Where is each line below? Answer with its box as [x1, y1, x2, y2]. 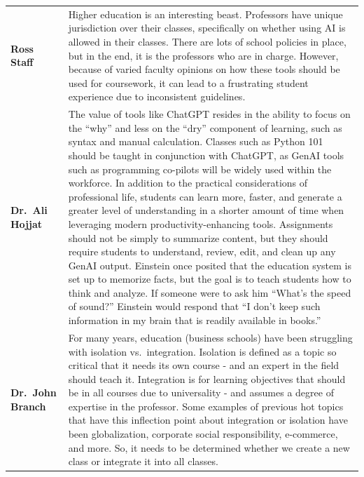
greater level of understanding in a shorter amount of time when [68, 203, 344, 217]
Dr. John [10, 385, 57, 400]
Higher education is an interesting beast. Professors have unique [68, 6, 343, 21]
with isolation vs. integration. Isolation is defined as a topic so [68, 344, 337, 358]
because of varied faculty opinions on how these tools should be [68, 62, 340, 76]
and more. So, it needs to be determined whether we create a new [68, 440, 350, 455]
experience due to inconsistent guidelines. [68, 89, 246, 104]
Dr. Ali [10, 203, 48, 217]
